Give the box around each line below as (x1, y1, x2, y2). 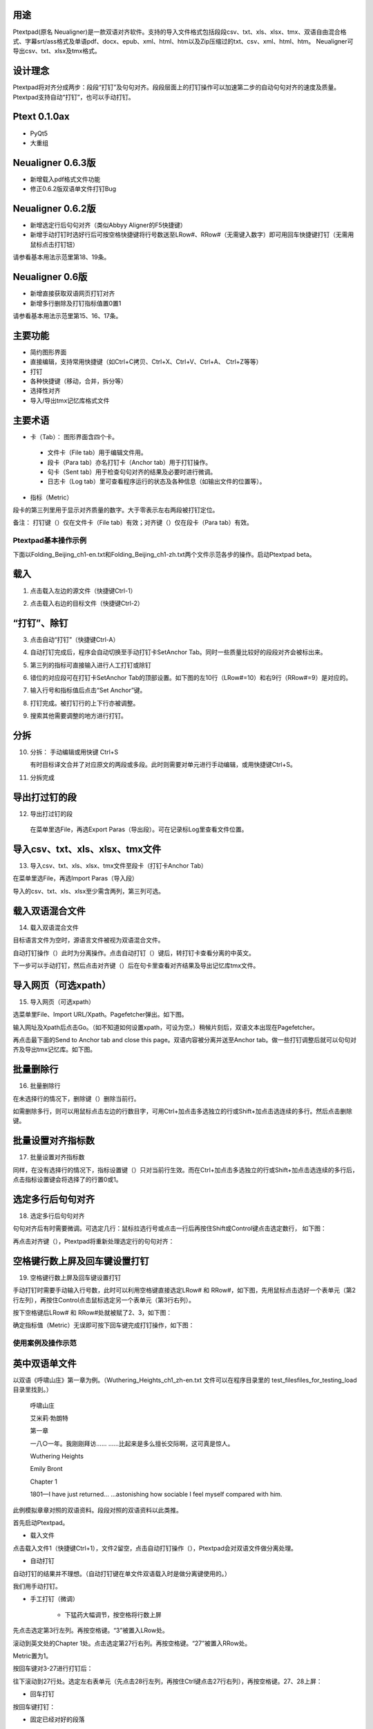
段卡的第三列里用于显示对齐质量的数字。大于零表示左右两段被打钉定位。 (12, 506, 219, 515)
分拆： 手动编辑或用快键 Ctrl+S (30, 748, 119, 757)
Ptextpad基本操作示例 (12, 536, 86, 546)
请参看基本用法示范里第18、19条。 (12, 253, 111, 261)
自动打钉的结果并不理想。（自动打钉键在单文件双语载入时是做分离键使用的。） (12, 1569, 231, 1578)
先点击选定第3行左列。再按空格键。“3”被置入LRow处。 (12, 1626, 169, 1635)
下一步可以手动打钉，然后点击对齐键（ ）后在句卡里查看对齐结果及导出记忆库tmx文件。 (12, 961, 260, 970)
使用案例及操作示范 (12, 1338, 77, 1348)
